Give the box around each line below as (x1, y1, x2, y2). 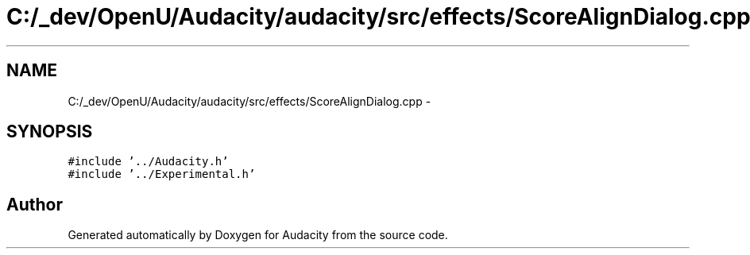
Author (6, 194, 63, 214)
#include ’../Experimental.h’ (68, 168, 256, 181)
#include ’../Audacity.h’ (68, 155, 229, 168)
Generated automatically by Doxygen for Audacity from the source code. (68, 228, 448, 242)
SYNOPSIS (6, 122, 93, 142)
